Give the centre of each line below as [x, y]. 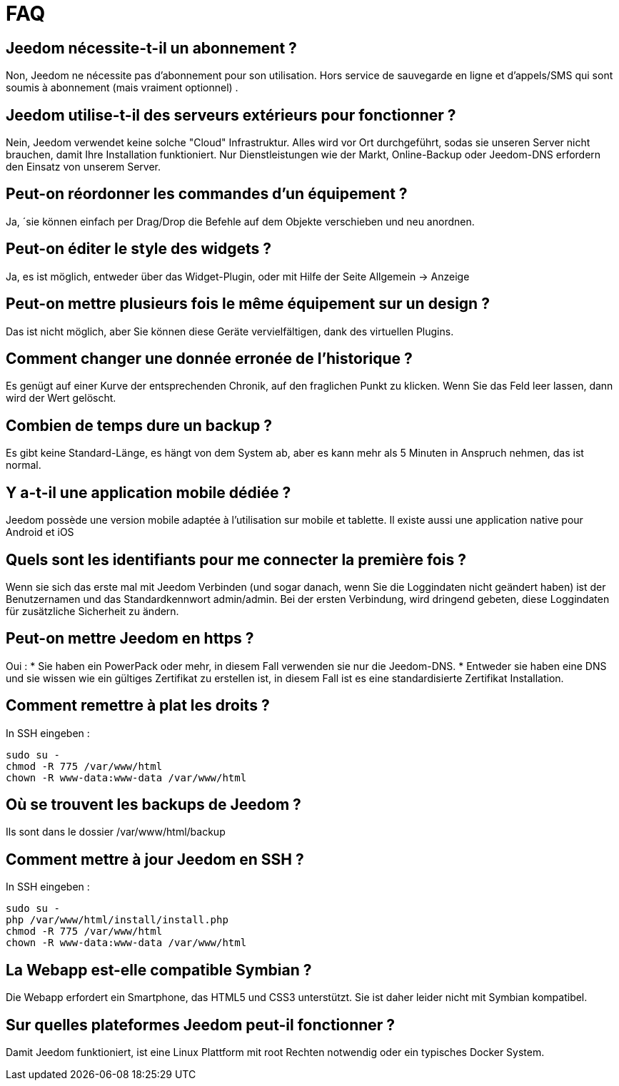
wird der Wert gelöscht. [61, 398]
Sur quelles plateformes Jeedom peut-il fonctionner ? [201, 1025]
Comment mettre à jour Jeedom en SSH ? [155, 859]
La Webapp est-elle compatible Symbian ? [159, 970]
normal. [24, 465]
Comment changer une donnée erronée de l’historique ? [209, 358]
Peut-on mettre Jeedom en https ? [130, 639]
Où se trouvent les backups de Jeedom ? [154, 805]
